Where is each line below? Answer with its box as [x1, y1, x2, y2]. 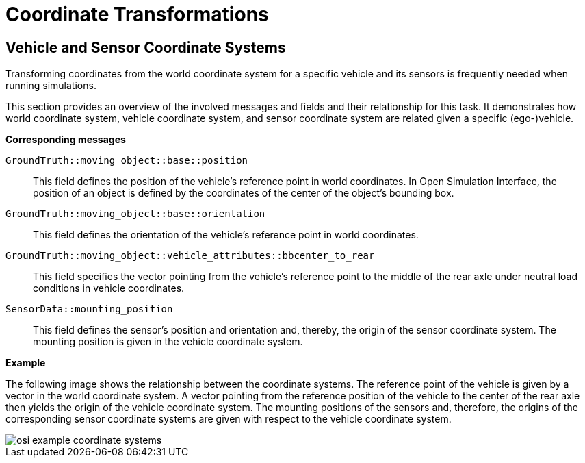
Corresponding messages [5, 134, 126, 146]
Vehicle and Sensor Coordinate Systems [5, 38, 286, 56]
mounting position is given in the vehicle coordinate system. [33, 336, 303, 348]
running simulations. [5, 79, 96, 92]
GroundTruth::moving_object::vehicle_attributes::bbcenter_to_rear [5, 250, 375, 262]
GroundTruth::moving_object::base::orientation [5, 208, 265, 220]
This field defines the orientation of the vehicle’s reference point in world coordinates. [33, 229, 419, 241]
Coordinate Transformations [5, 3, 269, 26]
